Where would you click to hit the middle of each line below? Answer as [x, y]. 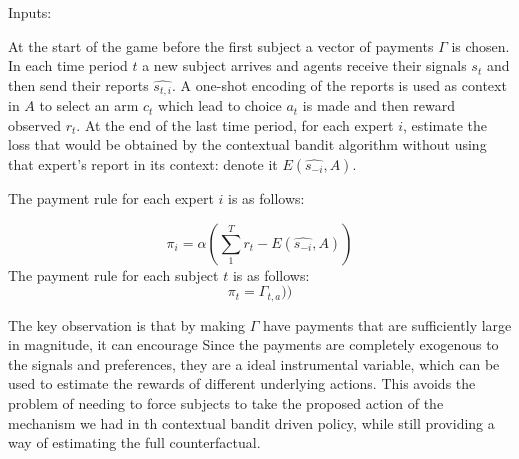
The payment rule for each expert [111, 198]
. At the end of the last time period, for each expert [235, 124]
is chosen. [480, 45]
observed [35, 124]
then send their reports [78, 84]
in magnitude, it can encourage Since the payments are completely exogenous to [253, 344]
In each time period [68, 65]
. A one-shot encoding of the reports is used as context [339, 84]
